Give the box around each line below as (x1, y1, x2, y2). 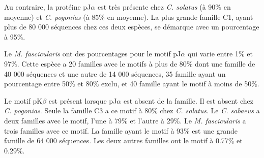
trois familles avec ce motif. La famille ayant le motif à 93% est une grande (4, 125, 238, 136)
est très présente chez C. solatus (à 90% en (97, 2, 231, 12)
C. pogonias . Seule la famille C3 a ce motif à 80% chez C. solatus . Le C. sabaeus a (4, 105, 260, 116)
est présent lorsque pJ (48, 95, 117, 106)
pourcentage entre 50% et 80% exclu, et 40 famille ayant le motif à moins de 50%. (4, 78, 259, 89)
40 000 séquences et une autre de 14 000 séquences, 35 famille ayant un (4, 68, 226, 79)
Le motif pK (4, 95, 43, 106)
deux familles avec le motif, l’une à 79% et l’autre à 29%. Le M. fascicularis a (4, 115, 246, 125)
